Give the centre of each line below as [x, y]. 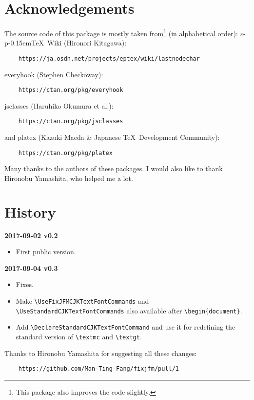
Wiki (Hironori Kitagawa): [87, 43]
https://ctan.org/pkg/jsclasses [71, 122]
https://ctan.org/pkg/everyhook [71, 90]
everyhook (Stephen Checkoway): [54, 74]
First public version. [46, 252]
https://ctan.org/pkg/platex [65, 153]
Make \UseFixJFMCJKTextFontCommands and [82, 301]
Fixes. [25, 284]
